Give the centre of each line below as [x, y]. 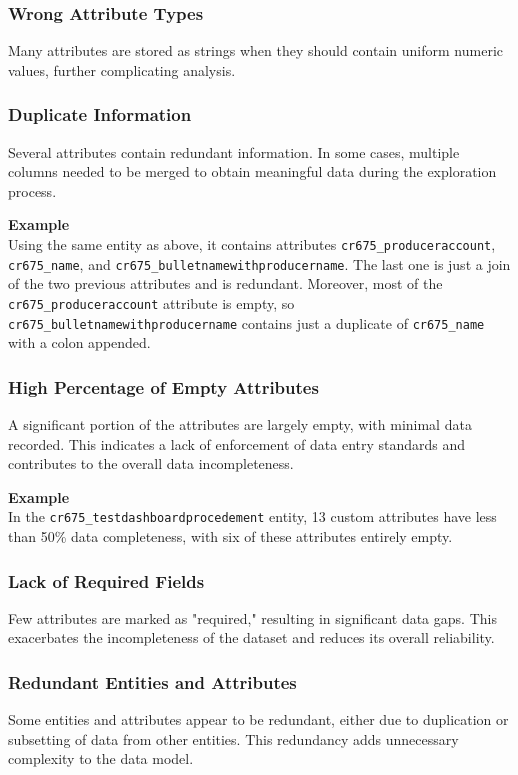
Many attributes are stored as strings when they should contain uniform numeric [255, 50]
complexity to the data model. [101, 758]
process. [32, 190]
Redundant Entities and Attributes [152, 681]
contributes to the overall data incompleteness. [151, 463]
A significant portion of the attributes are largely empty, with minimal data [240, 424]
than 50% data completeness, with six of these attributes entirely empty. [230, 536]
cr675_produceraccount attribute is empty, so [151, 302]
